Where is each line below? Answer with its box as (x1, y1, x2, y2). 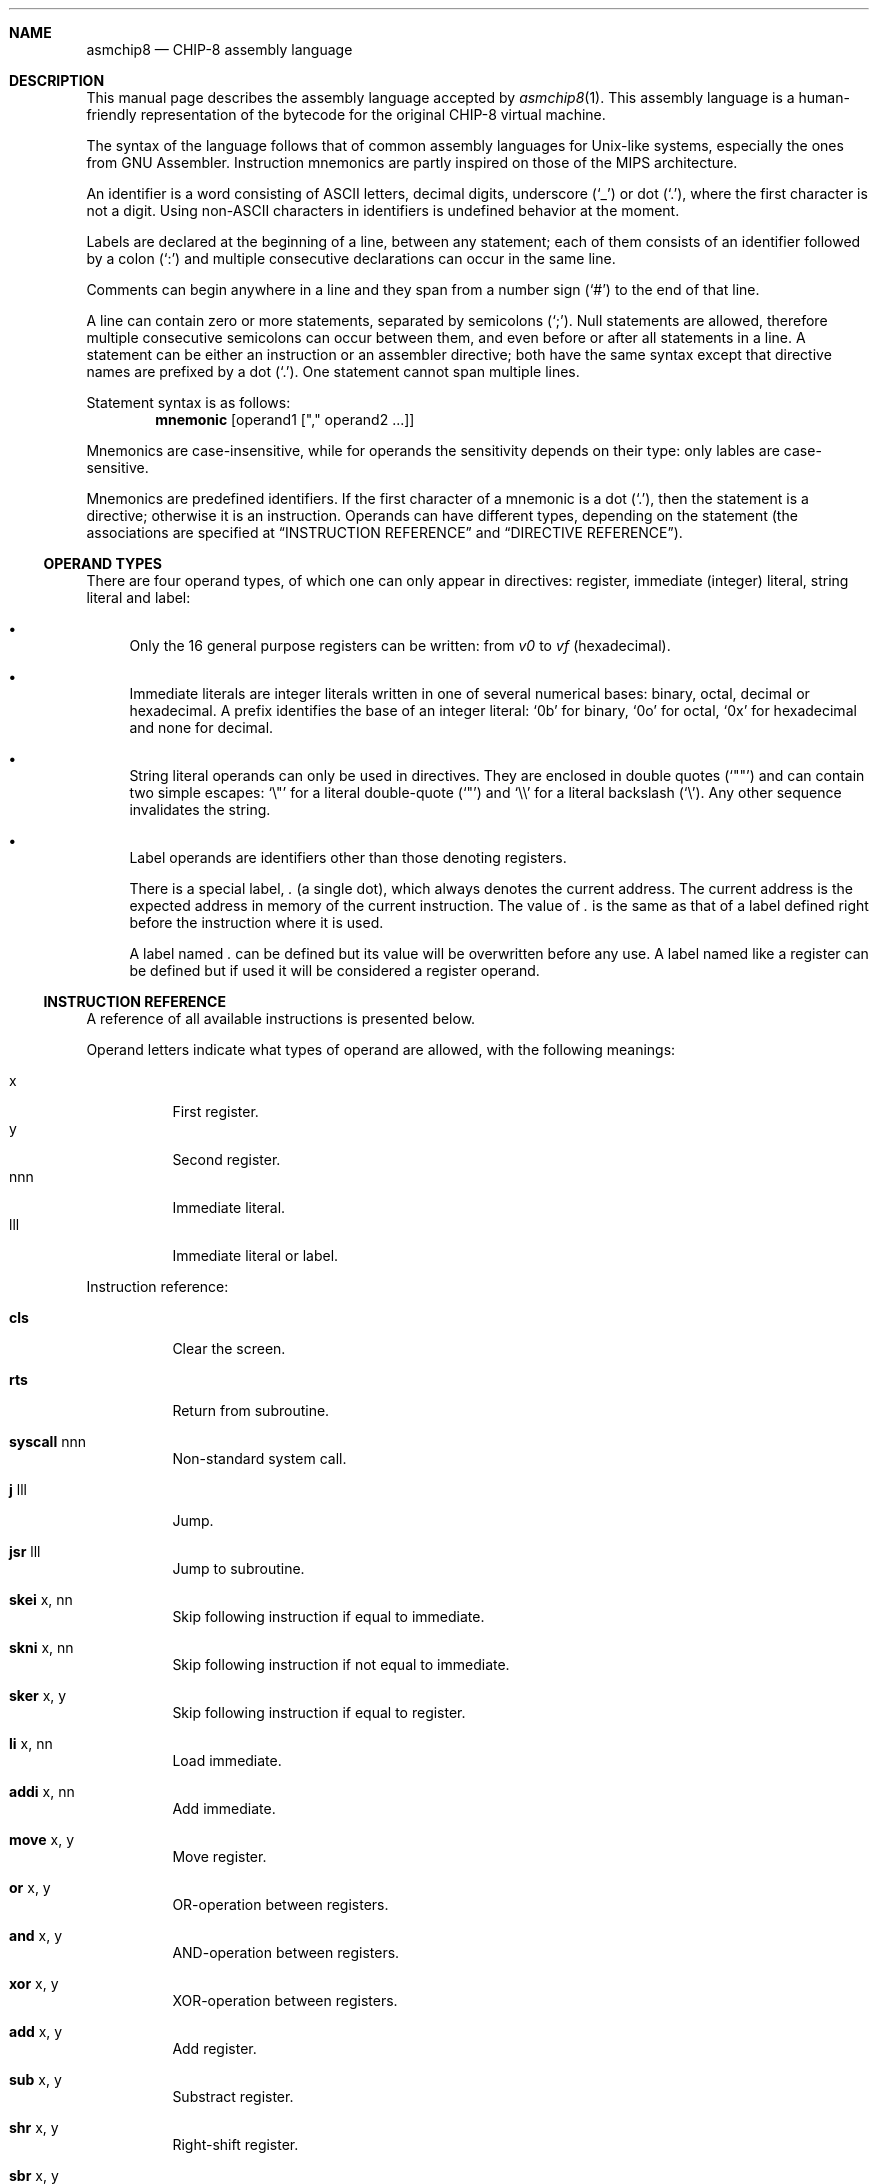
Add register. (172, 2040, 257, 2057)
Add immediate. (172, 1800, 276, 1817)
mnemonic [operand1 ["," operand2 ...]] (155, 411, 415, 428)
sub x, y (9, 2071, 62, 2088)
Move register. (172, 1848, 267, 1865)
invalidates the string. (129, 801, 271, 818)
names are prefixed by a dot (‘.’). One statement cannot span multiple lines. (86, 363, 580, 380)
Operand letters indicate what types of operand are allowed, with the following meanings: (86, 1041, 676, 1058)
